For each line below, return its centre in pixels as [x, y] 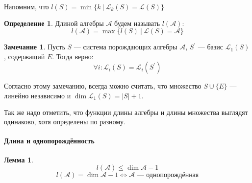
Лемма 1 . [19, 159]
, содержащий [25, 56]
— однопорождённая [168, 175]
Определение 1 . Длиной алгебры [54, 23]
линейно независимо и [38, 95]
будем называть [137, 23]
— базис [211, 47]
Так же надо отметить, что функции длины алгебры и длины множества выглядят [126, 112]
